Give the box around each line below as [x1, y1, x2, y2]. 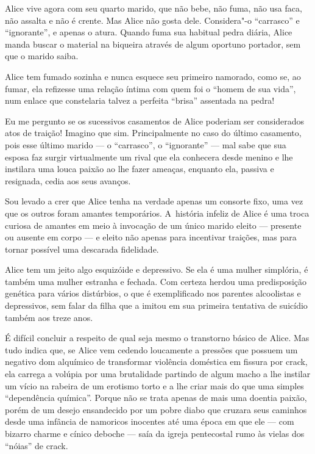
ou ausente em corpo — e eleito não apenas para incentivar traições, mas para [5, 231, 297, 243]
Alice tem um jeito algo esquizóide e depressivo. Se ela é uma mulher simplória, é [5, 263, 308, 276]
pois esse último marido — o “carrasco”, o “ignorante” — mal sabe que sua [5, 138, 286, 151]
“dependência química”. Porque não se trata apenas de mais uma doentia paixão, [5, 391, 307, 404]
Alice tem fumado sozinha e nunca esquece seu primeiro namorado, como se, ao [5, 70, 301, 82]
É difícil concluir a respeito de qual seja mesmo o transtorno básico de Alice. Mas [5, 331, 310, 344]
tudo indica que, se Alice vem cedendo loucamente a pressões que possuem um [5, 343, 298, 356]
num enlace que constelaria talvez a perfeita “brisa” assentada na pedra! [5, 94, 275, 107]
